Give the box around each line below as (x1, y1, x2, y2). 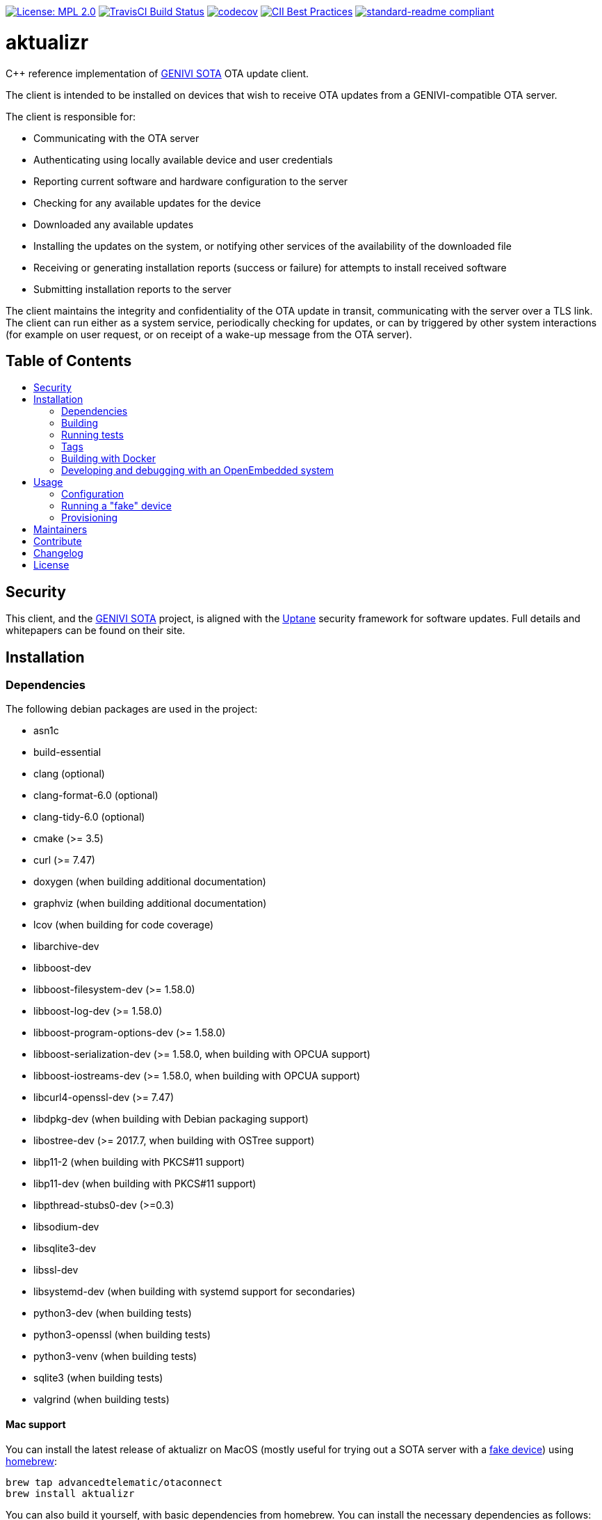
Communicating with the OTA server (33, 132, 200, 144)
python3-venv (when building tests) (33, 1350, 197, 1363)
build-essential (33, 746, 101, 759)
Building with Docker (61, 452, 156, 465)
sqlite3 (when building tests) (33, 1372, 163, 1384)
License (33, 559, 70, 571)
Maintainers (33, 523, 88, 536)
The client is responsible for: (6, 110, 136, 122)
